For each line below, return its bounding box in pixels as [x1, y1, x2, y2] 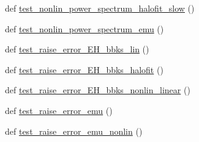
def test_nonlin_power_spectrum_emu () [5, 22, 164, 35]
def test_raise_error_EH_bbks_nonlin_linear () [5, 83, 190, 96]
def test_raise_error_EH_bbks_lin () [5, 43, 149, 55]
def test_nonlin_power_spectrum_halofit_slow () [5, 2, 195, 14]
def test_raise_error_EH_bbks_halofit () [5, 63, 163, 76]
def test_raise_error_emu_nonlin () [5, 124, 143, 137]
